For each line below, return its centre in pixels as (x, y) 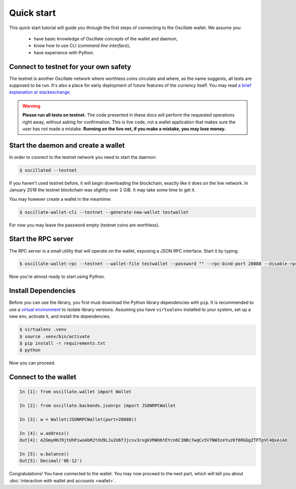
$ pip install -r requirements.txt (62, 343)
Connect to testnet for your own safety (70, 67)
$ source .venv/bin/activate (55, 336)
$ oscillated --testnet (48, 170)
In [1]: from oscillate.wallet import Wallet (75, 392)
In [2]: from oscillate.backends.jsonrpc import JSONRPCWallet (98, 406)
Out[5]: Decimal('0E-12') (51, 461)
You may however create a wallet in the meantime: (60, 199)
